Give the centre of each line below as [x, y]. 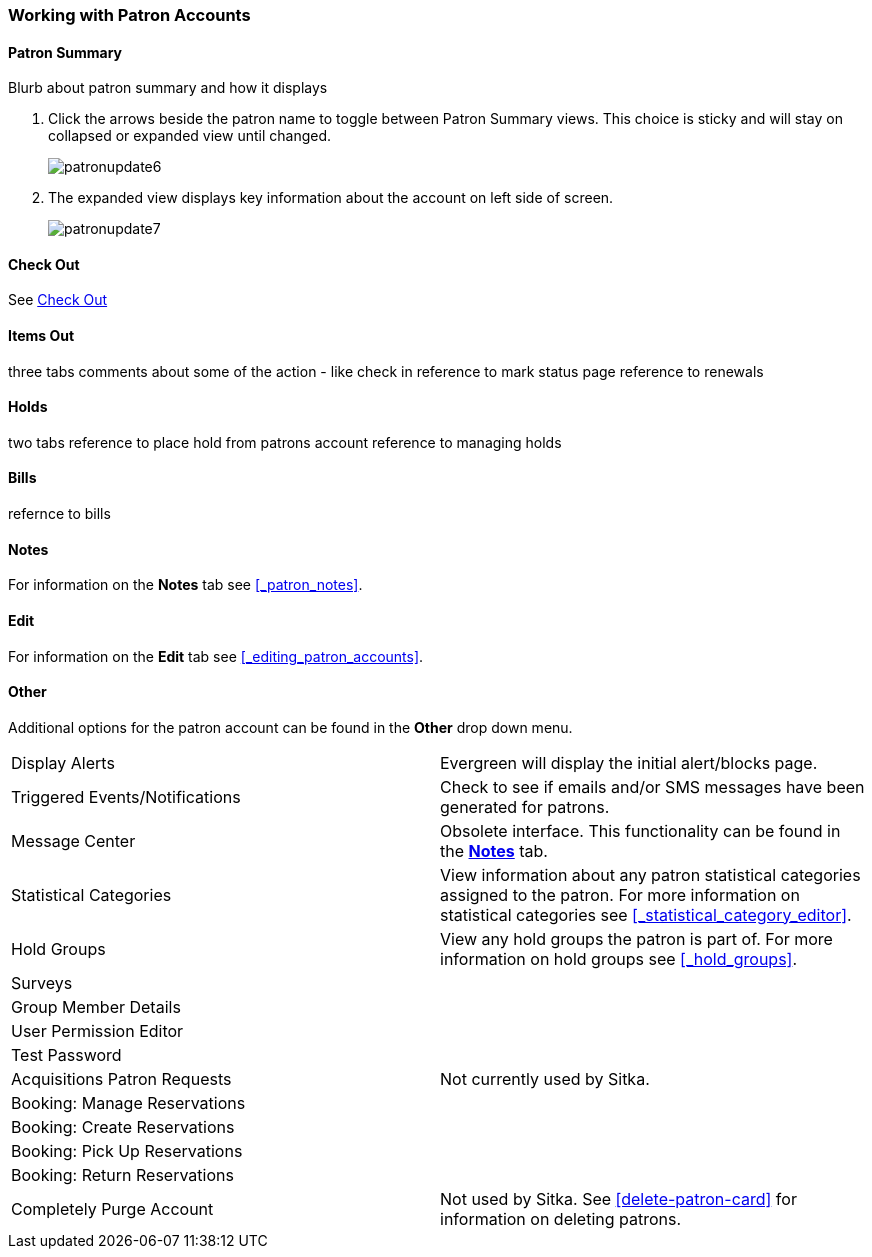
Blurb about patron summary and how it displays [168, 88]
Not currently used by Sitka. [545, 1078]
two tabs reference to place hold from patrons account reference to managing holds [285, 442]
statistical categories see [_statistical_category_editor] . [646, 914]
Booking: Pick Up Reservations [127, 1150]
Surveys [42, 982]
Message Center [73, 840]
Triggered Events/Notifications [126, 796]
